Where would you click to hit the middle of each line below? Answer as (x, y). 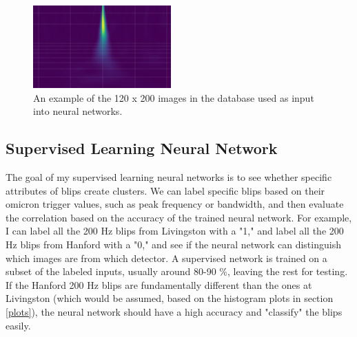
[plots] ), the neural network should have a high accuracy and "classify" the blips (174, 311)
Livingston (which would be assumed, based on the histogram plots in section (170, 298)
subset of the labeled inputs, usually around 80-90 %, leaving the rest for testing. (177, 271)
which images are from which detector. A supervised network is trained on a (166, 258)
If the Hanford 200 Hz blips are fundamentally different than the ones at (159, 284)
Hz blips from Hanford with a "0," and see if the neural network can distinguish (173, 244)
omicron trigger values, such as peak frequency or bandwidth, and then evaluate (175, 204)
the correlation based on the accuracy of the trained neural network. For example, (179, 217)
